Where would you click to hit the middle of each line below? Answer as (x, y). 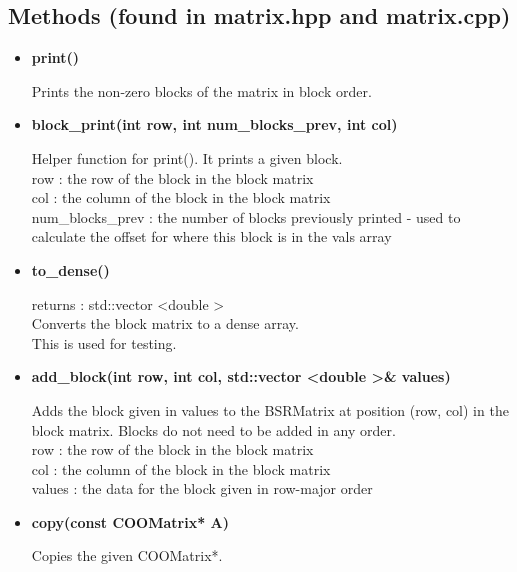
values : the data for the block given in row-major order (202, 488)
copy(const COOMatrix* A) (130, 521)
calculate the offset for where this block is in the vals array (211, 236)
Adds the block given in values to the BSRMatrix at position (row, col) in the (270, 409)
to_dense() (70, 269)
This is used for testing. (104, 342)
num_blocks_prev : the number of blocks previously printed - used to (246, 216)
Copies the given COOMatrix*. (127, 555)
